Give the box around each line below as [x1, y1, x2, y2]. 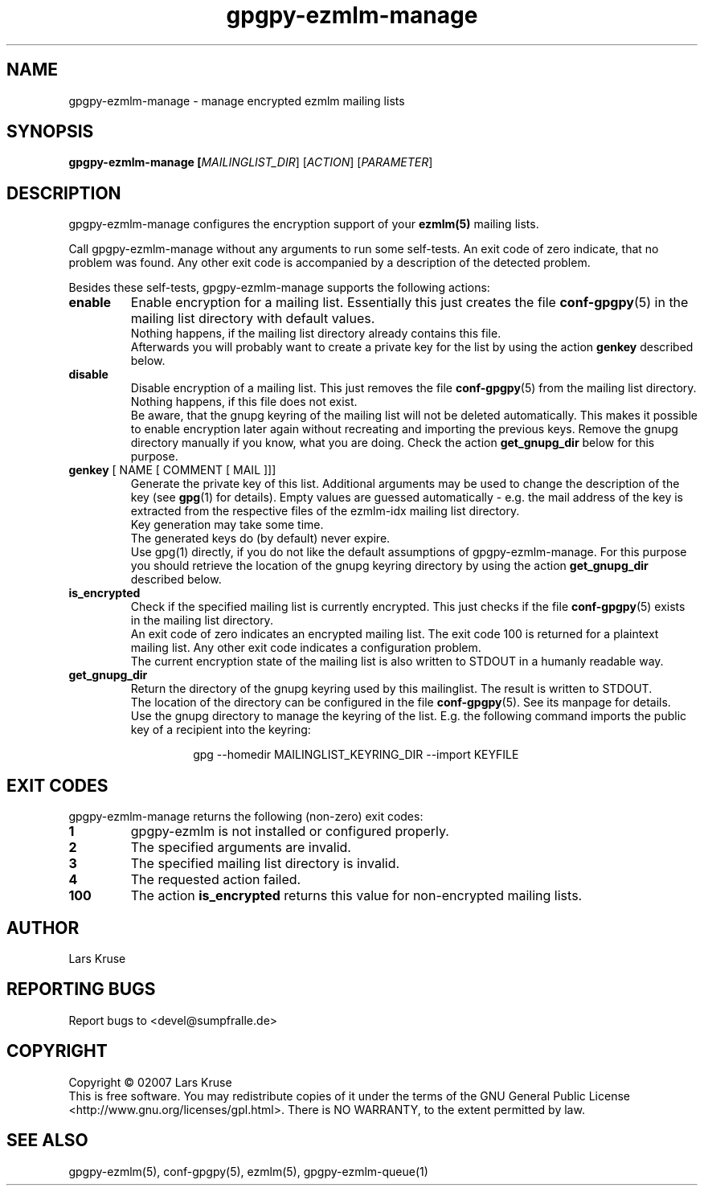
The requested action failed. [130, 871, 301, 888]
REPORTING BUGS [6, 979, 156, 1000]
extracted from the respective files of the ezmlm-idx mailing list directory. [130, 504, 520, 518]
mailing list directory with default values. [130, 310, 375, 327]
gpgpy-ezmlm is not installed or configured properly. [130, 823, 449, 840]
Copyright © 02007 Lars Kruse [68, 1075, 232, 1089]
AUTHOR [6, 917, 80, 938]
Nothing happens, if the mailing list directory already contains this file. [130, 326, 501, 341]
